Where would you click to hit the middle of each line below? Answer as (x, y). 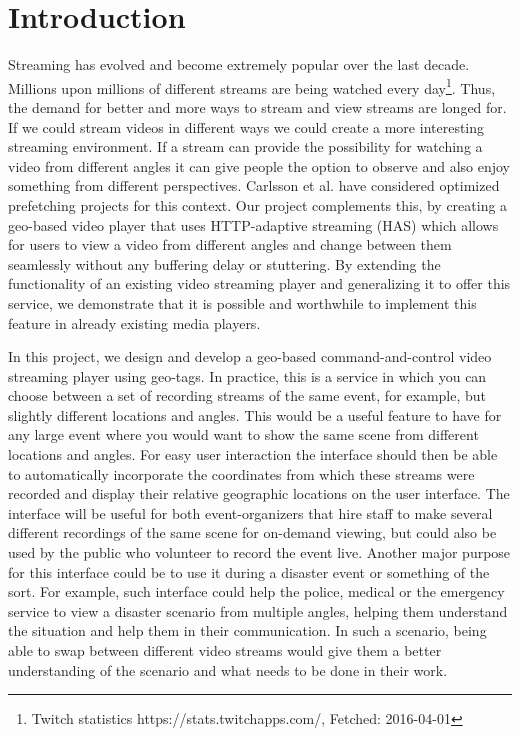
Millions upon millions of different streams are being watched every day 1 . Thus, (252, 86)
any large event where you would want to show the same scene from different (243, 434)
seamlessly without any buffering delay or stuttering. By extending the (224, 263)
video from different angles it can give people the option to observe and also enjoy (259, 165)
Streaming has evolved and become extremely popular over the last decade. (239, 64)
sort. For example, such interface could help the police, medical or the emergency (256, 591)
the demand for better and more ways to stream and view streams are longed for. (257, 106)
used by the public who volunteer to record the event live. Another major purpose (259, 552)
